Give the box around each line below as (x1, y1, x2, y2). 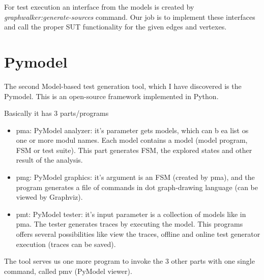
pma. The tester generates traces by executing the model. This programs (16, 219, 243, 229)
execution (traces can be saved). (16, 238, 116, 249)
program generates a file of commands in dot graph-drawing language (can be (16, 181, 258, 192)
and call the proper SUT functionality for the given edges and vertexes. (4, 21, 227, 32)
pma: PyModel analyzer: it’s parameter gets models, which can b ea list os (16, 125, 249, 135)
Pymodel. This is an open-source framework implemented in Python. (4, 90, 219, 101)
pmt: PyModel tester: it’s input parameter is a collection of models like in (16, 208, 246, 219)
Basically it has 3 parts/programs (4, 108, 109, 118)
